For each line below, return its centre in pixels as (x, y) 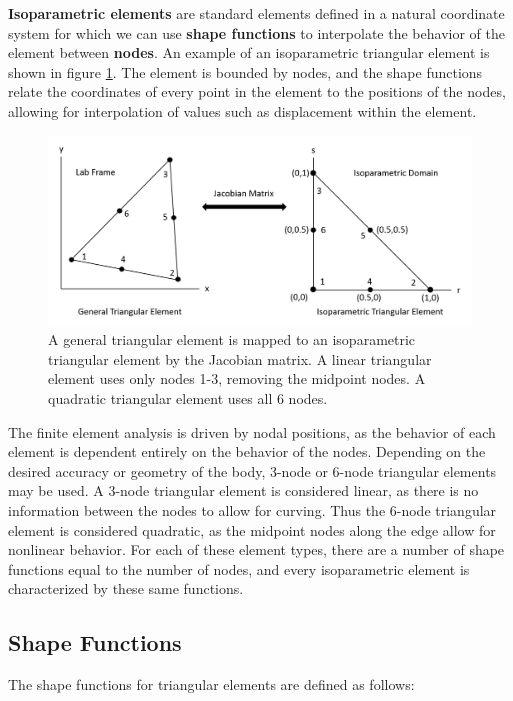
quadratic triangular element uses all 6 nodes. (188, 397)
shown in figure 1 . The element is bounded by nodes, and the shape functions (245, 71)
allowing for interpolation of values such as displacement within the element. (242, 110)
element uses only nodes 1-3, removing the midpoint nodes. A (237, 378)
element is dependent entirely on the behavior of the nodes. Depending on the (247, 451)
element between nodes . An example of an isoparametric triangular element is (249, 52)
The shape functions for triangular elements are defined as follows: (211, 684)
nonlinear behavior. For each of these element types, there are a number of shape (256, 549)
